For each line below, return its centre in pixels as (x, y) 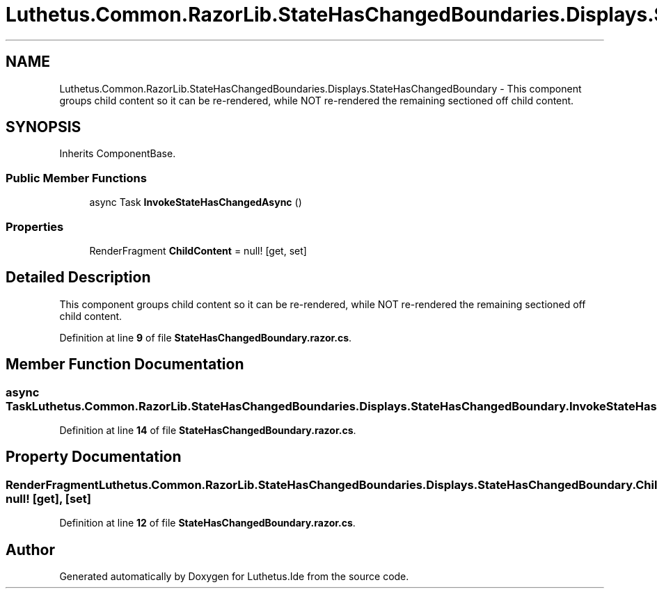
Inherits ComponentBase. (118, 154)
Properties (35, 226)
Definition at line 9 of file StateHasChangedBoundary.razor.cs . (206, 337)
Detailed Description (78, 278)
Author (30, 549)
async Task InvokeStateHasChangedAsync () (196, 202)
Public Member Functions (76, 178)
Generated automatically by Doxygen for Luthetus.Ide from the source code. (234, 577)
